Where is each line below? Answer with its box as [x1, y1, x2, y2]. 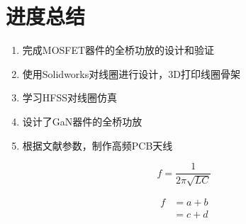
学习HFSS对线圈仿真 [22, 90, 118, 105]
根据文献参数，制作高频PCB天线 [22, 138, 173, 152]
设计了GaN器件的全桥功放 [22, 113, 142, 128]
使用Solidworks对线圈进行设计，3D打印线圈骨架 [22, 66, 240, 81]
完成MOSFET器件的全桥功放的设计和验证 [22, 43, 215, 57]
